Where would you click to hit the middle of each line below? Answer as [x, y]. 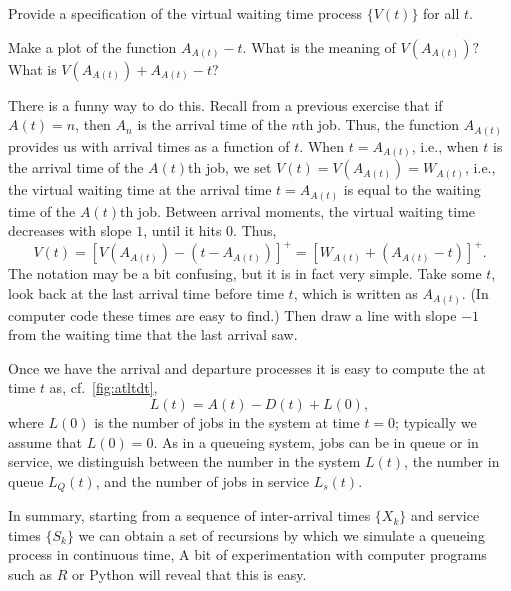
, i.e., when [445, 145]
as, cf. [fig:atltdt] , [103, 387]
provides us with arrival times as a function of [149, 145]
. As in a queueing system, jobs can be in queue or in [316, 441]
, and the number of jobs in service [202, 480]
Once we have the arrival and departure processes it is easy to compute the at [247, 367]
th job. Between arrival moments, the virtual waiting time [297, 210]
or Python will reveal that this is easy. [189, 573]
